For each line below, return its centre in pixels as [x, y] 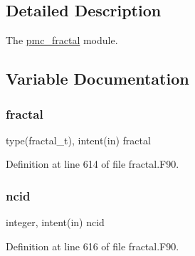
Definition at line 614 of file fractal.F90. [93, 164]
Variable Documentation [97, 79]
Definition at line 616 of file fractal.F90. [93, 246]
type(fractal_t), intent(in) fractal [78, 140]
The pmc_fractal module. [62, 40]
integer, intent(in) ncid [55, 222]
